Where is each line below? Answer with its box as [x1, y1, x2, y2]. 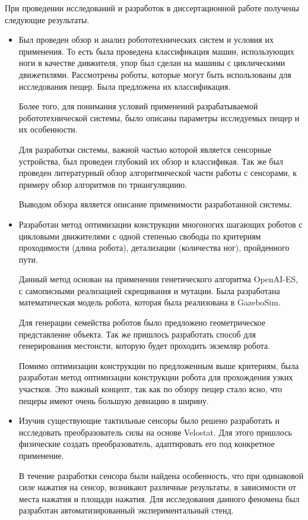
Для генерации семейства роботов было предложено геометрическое [18, 316, 266, 329]
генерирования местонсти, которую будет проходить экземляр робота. [18, 339, 271, 352]
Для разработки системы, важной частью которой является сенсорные [18, 143, 272, 155]
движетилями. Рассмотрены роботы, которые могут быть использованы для [18, 68, 291, 80]
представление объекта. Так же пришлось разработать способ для [18, 327, 256, 340]
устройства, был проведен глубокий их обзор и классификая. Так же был [18, 155, 284, 167]
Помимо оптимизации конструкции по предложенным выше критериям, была [18, 359, 299, 371]
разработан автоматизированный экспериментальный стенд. [18, 504, 234, 516]
